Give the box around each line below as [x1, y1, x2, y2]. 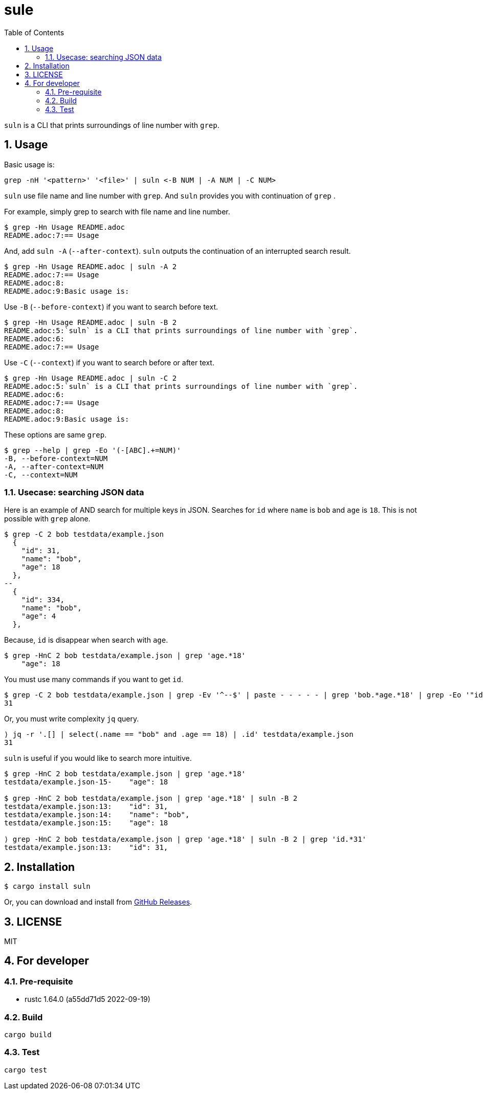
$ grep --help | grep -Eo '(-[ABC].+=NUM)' [4, 446, 181, 454]
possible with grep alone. [4, 514, 91, 523]
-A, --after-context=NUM [4, 462, 103, 471]
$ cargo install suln [4, 882, 91, 891]
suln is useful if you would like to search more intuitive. [4, 754, 192, 763]
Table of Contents [4, 28, 64, 37]
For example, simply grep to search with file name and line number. [4, 207, 230, 216]
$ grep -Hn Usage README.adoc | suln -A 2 [4, 262, 177, 271]
